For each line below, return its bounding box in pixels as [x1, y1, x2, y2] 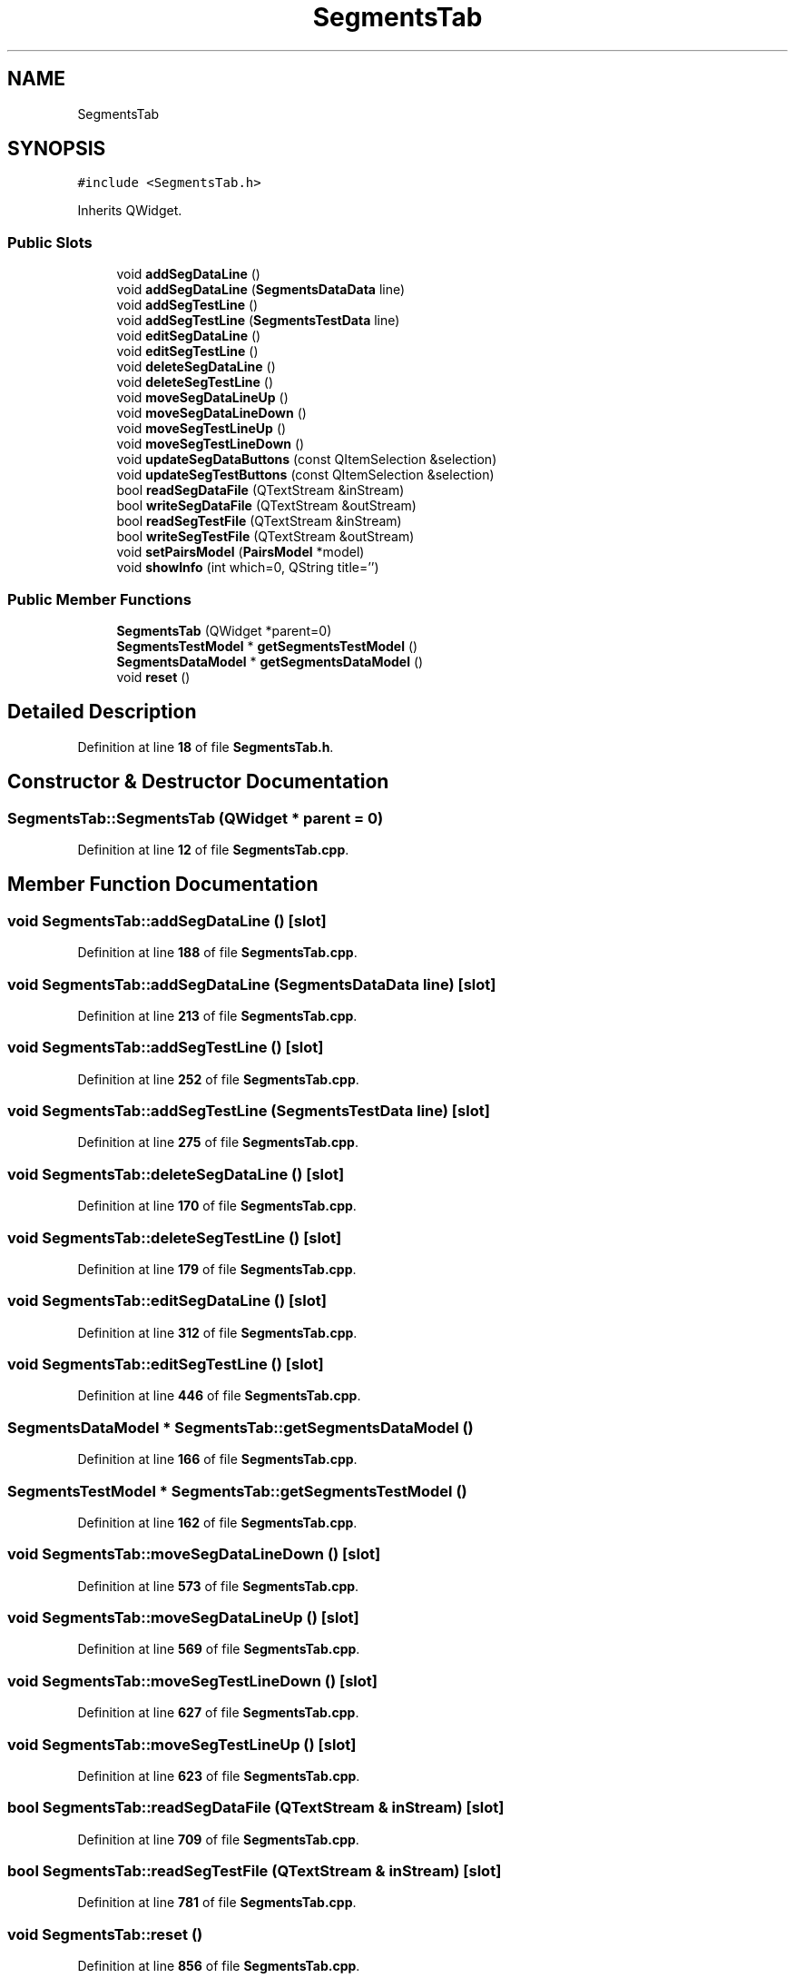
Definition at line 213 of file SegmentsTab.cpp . [77, 1007, 358, 1024]
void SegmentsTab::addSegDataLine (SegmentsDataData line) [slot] [7, 974, 496, 994]
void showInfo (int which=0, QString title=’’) [116, 559, 379, 576]
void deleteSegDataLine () [116, 359, 276, 375]
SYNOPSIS [7, 137, 106, 161]
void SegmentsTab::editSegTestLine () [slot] [7, 1355, 324, 1374]
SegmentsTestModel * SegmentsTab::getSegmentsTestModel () [7, 1481, 467, 1500]
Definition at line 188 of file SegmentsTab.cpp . [77, 944, 358, 961]
